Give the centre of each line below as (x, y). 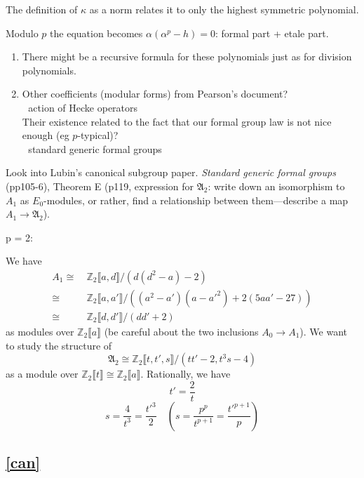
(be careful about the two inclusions (181, 331)
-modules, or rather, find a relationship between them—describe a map (196, 200)
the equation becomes (96, 33)
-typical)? (98, 135)
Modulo (22, 33)
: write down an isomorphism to (276, 186)
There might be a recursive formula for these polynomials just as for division (187, 57)
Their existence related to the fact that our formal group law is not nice (177, 121)
